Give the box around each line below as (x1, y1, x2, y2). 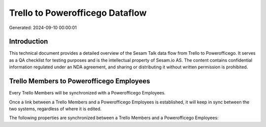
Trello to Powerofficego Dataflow (9, 7, 147, 18)
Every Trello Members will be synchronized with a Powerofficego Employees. (9, 90, 166, 96)
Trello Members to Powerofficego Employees (9, 77, 150, 86)
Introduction (9, 37, 48, 46)
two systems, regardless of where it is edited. (9, 106, 102, 112)
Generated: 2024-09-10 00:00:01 (9, 25, 77, 31)
